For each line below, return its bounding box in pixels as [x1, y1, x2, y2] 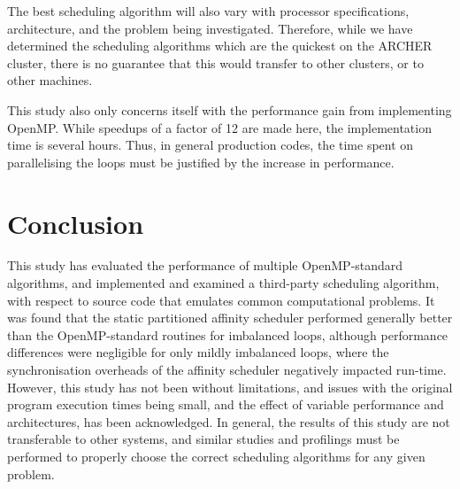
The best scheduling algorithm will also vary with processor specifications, [7, 2, 410, 19]
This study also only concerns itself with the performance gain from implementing [7, 100, 452, 119]
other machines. [7, 71, 93, 89]
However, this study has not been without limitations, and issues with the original [7, 377, 453, 396]
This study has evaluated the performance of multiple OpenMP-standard [7, 256, 403, 275]
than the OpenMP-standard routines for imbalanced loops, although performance [7, 325, 448, 344]
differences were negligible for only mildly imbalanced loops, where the [7, 343, 389, 361]
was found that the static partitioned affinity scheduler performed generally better [7, 308, 453, 327]
